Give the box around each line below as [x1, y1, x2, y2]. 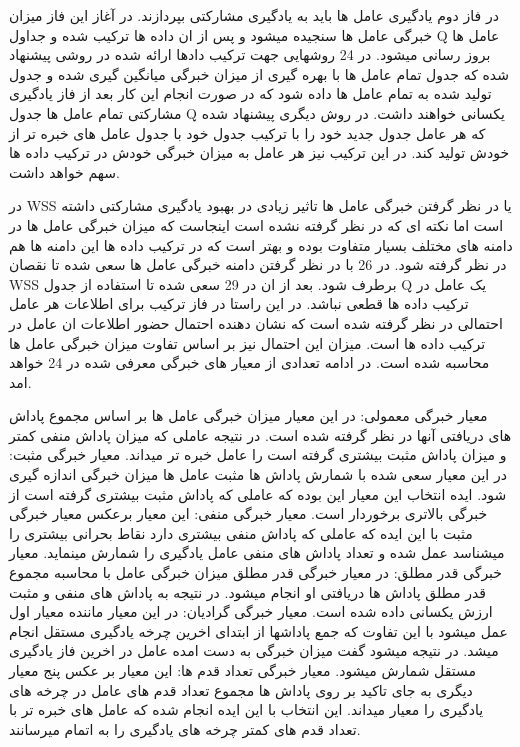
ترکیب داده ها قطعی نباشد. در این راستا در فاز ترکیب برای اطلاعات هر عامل [9, 293, 469, 314]
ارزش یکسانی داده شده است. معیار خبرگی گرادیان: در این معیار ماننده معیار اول [9, 601, 493, 622]
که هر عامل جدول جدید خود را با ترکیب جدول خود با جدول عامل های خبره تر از [9, 122, 486, 143]
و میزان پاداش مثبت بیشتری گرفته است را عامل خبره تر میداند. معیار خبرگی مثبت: [9, 444, 507, 465]
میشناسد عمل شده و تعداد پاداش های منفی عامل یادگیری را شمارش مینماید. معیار [9, 542, 505, 563]
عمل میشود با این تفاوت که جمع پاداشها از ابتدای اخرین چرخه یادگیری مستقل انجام [9, 620, 508, 641]
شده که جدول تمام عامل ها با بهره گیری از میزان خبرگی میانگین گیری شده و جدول [9, 63, 509, 84]
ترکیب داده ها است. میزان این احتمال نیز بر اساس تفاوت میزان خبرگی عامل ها [9, 332, 486, 353]
